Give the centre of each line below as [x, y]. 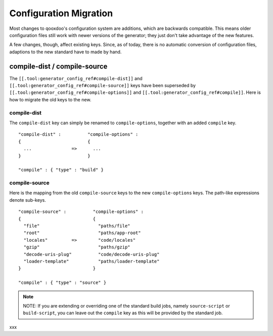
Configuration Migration [61, 13]
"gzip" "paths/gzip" [77, 247]
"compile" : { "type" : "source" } [62, 283]
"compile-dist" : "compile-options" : [78, 135]
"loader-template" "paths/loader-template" [92, 261]
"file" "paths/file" [77, 226]
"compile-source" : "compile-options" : [81, 212]
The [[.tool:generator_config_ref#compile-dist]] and [76, 78]
